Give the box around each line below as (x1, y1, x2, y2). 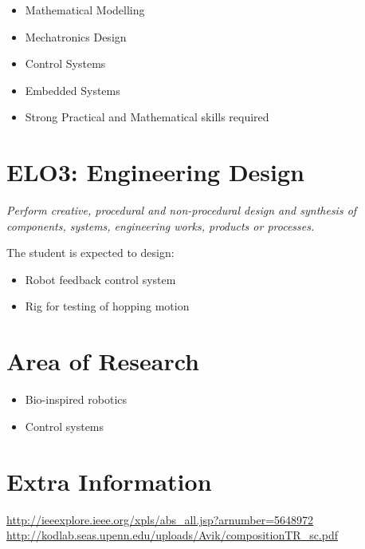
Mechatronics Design (25, 28, 127, 45)
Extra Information (6, 464, 212, 497)
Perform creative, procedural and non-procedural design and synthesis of (6, 202, 357, 219)
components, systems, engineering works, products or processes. (6, 217, 315, 234)
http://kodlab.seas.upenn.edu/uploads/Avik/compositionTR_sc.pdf (6, 527, 339, 543)
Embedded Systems (25, 81, 120, 98)
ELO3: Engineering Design (6, 156, 304, 188)
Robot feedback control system (25, 271, 176, 287)
